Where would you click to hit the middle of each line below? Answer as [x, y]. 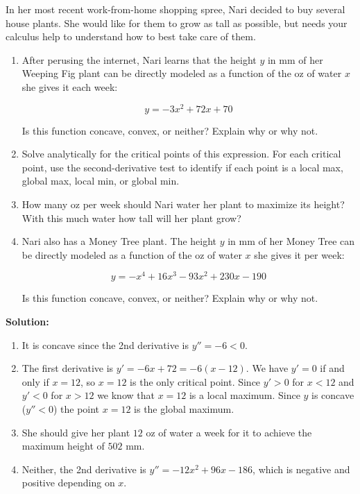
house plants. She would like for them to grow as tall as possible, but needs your [177, 23]
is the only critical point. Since [195, 381]
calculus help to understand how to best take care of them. [131, 36]
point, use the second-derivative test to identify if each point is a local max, [182, 167]
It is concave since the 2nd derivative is [105, 344]
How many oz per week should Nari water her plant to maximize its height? [183, 204]
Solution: [27, 322]
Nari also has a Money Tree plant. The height [119, 241]
